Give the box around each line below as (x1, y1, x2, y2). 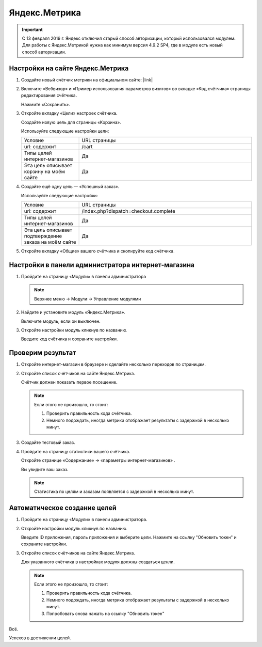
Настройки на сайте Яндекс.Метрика (9, 64, 129, 72)
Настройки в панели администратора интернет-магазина (9, 261, 195, 269)
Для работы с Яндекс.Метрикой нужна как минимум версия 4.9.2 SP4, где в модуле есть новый (22, 42, 223, 48)
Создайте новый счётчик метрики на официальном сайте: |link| (21, 77, 153, 82)
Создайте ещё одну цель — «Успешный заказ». (21, 184, 120, 189)
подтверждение (24, 233, 62, 239)
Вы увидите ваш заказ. (21, 466, 69, 472)
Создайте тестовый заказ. (21, 440, 75, 445)
